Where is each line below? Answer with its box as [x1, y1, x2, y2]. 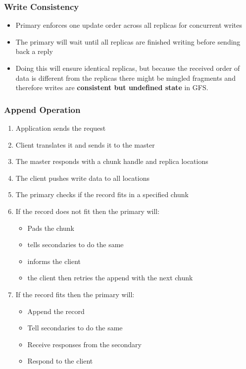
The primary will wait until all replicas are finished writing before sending [15, 36, 241, 47]
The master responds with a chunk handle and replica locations [15, 156, 208, 166]
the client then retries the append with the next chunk [27, 272, 193, 283]
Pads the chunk [27, 222, 74, 233]
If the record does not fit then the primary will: [15, 206, 160, 216]
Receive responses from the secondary [27, 339, 142, 349]
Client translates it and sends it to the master [15, 139, 155, 150]
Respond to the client [27, 356, 93, 366]
